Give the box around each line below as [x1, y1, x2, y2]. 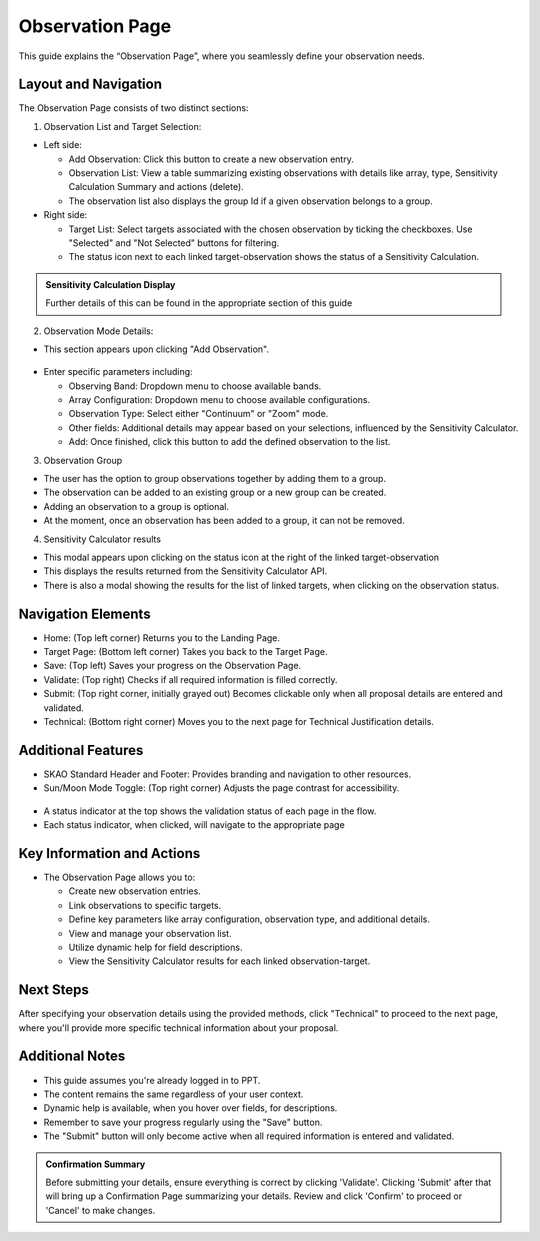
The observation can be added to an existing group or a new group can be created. [43, 486, 387, 499]
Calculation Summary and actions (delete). [68, 181, 244, 193]
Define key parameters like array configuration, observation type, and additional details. [68, 913, 430, 925]
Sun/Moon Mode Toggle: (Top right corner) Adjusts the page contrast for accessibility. [43, 782, 400, 794]
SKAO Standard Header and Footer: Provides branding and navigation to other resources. [43, 768, 412, 780]
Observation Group [43, 454, 123, 466]
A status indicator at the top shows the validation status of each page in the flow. [43, 805, 377, 817]
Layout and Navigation [18, 76, 162, 93]
